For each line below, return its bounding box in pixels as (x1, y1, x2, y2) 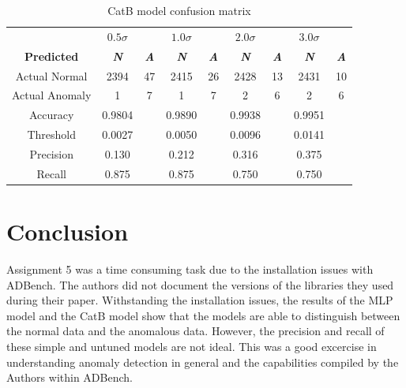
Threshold (27, 126, 76, 143)
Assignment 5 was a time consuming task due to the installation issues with (6, 260, 374, 277)
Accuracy (28, 106, 74, 123)
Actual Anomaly (12, 87, 92, 103)
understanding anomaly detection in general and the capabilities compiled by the (6, 353, 399, 370)
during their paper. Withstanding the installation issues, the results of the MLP (6, 292, 393, 308)
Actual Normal (15, 67, 88, 84)
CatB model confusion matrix (107, 2, 251, 18)
